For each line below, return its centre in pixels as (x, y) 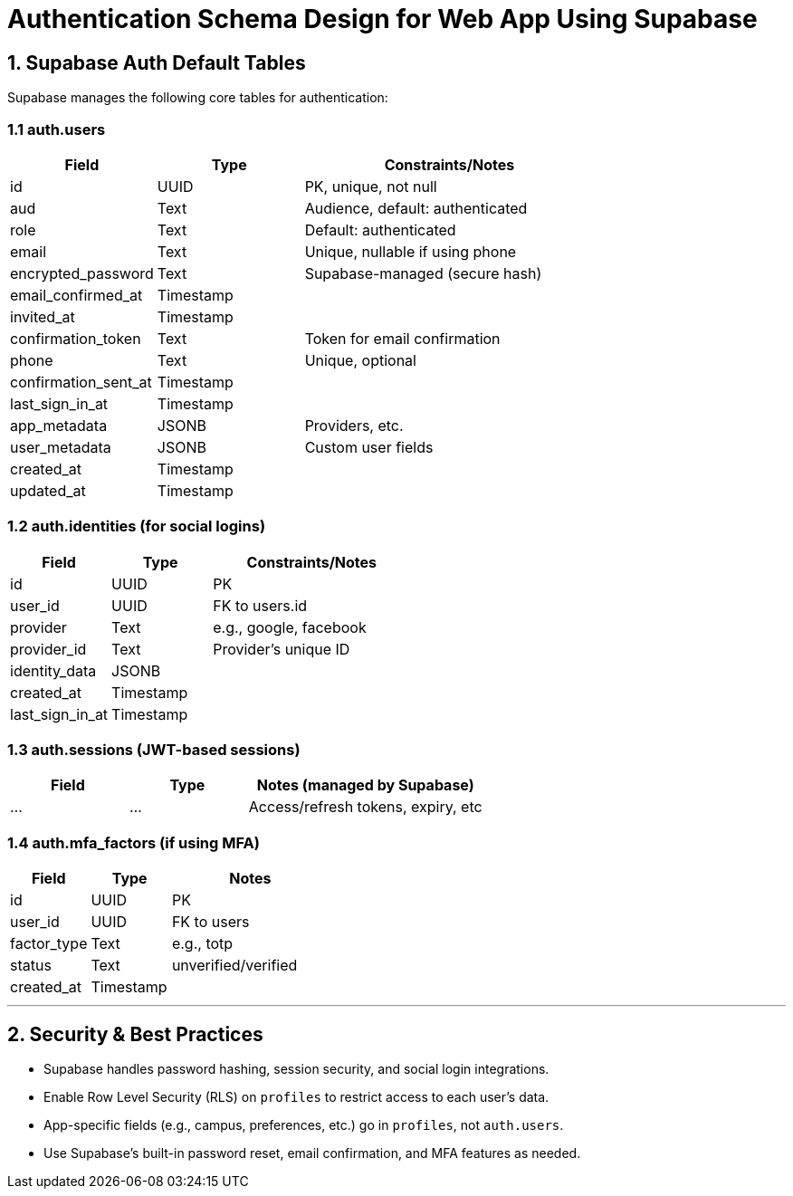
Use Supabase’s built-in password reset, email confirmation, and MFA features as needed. (312, 1153)
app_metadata (59, 425)
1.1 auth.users (57, 129)
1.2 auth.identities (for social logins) (137, 526)
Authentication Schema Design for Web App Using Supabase (382, 19)
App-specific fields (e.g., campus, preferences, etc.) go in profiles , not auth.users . (304, 1125)
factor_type (49, 944)
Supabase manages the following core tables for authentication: (198, 98)
